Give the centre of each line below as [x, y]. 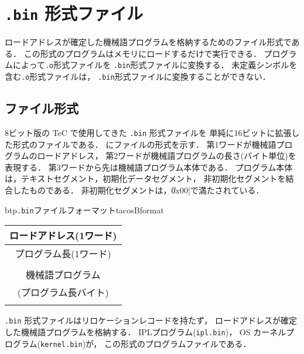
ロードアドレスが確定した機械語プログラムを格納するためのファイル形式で [148, 42]
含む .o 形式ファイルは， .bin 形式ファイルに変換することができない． [138, 76]
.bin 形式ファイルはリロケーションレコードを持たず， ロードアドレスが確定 [151, 320]
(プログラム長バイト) [63, 292]
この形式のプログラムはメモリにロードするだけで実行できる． [142, 53]
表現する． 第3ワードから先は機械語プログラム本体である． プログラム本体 [149, 167]
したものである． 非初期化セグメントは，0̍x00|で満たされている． [138, 190]
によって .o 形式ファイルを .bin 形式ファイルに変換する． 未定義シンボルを [155, 65]
